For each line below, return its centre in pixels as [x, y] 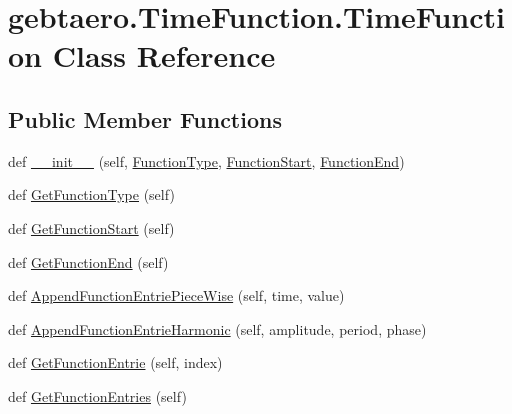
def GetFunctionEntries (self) [97, 395]
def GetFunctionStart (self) [91, 227]
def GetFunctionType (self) [91, 194]
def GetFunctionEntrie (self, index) [115, 362]
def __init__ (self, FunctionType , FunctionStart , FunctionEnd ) [206, 160]
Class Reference [164, 55]
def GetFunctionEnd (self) [88, 261]
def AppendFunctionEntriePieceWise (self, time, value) [176, 295]
